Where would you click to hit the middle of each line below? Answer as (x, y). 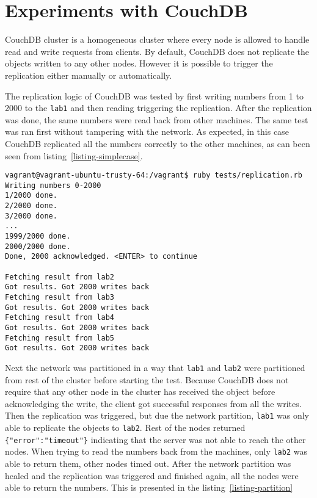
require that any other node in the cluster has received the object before (140, 392)
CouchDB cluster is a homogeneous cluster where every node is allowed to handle (157, 39)
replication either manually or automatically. (89, 75)
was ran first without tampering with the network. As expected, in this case (147, 132)
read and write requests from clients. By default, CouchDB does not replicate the (157, 51)
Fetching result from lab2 (60, 277)
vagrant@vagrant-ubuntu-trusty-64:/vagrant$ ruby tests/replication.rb (154, 175)
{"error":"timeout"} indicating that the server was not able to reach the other (155, 439)
